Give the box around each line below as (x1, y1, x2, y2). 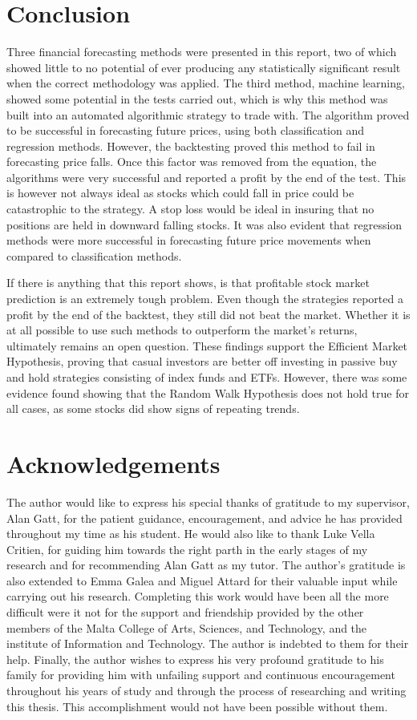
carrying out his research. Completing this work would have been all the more (6, 588, 389, 605)
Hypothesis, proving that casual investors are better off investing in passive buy (6, 353, 398, 370)
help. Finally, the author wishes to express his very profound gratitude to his (6, 650, 384, 667)
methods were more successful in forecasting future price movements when (6, 232, 371, 249)
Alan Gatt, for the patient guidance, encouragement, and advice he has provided (6, 509, 403, 526)
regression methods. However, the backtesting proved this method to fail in (6, 137, 375, 154)
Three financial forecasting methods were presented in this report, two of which (6, 43, 397, 60)
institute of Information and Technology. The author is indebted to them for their (6, 635, 409, 652)
